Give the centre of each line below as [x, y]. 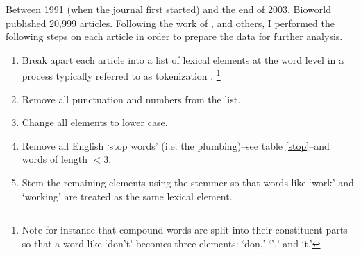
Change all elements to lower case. [95, 122]
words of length [55, 159]
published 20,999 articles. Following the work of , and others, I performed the [170, 23]
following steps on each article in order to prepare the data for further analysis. [174, 36]
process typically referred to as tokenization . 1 [121, 75]
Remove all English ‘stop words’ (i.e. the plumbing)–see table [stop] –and [176, 145]
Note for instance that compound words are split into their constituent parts [185, 230]
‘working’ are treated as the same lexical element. [127, 196]
